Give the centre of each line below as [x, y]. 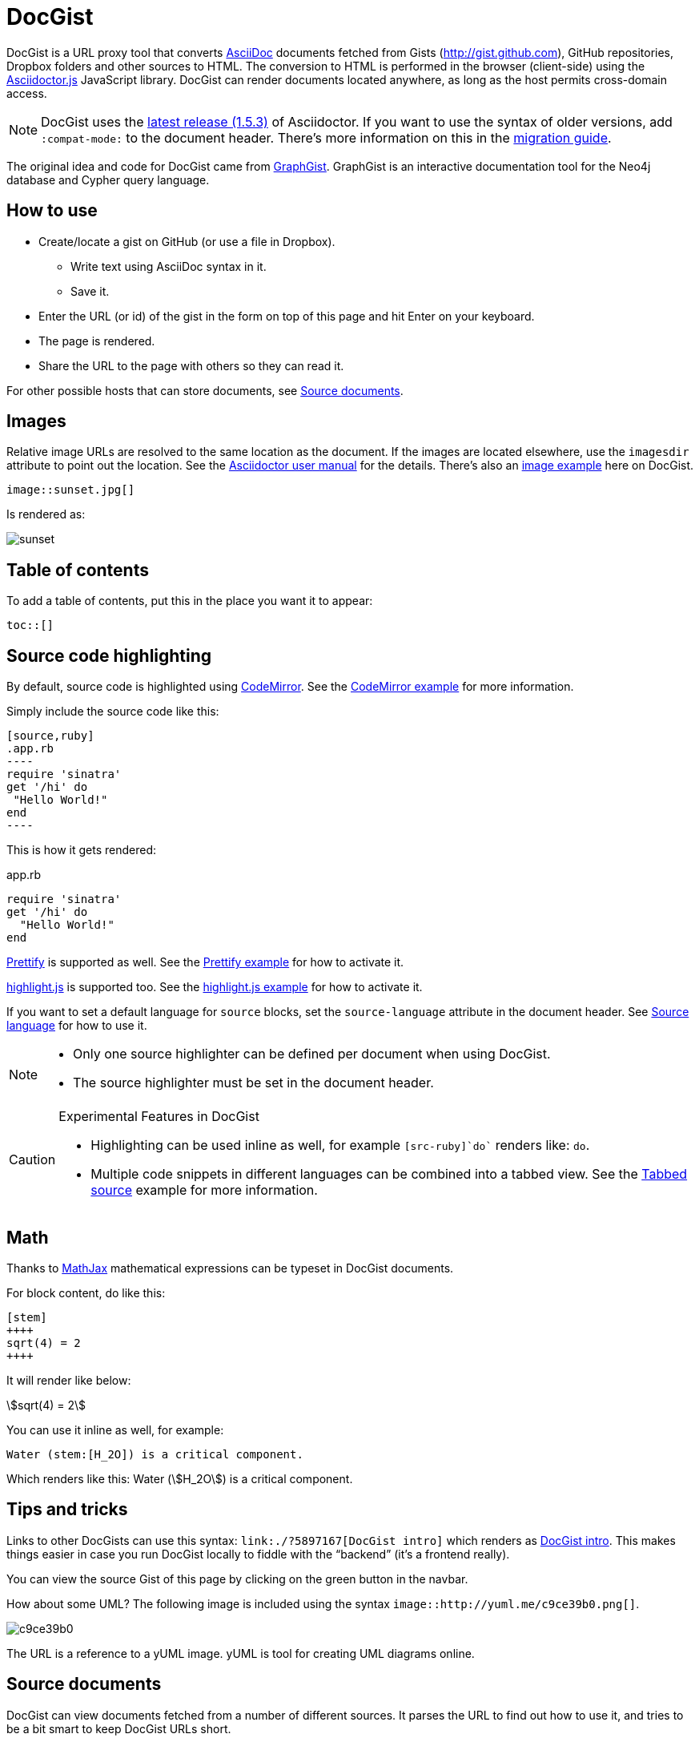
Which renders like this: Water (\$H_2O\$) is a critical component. [180, 1478]
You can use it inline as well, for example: [115, 1429]
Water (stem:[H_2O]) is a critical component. [155, 1454]
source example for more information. [204, 1190]
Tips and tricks [67, 1510]
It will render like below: [69, 1380]
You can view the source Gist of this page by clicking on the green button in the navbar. [237, 1579]
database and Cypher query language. [108, 179]
